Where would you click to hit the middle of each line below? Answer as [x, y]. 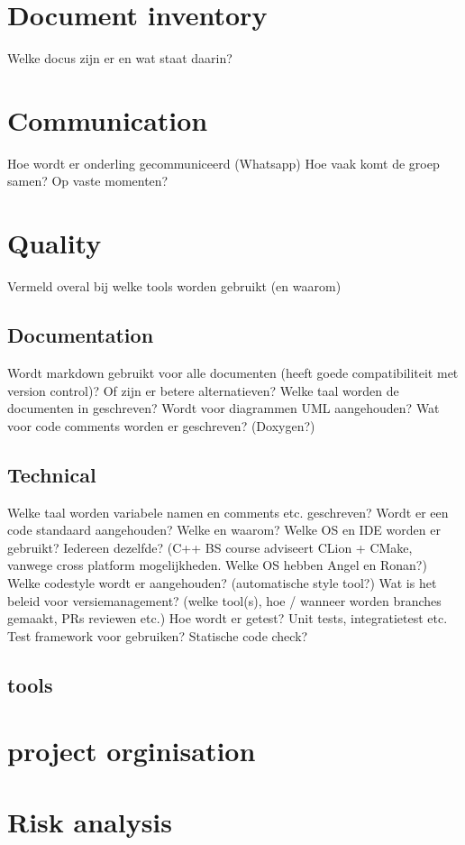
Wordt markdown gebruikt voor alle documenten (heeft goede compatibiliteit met [233, 372]
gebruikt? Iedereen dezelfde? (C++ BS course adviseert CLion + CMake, [210, 547]
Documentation [81, 335]
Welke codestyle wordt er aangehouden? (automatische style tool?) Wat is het [222, 582]
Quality [55, 243]
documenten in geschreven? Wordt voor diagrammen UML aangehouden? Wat [223, 408]
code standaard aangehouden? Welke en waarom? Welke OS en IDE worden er [224, 530]
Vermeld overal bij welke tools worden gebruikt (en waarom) [174, 286]
